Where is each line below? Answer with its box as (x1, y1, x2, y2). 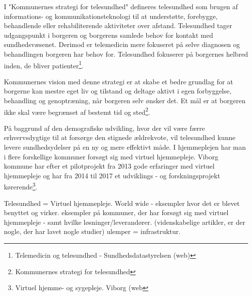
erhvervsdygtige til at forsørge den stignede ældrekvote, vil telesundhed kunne (4, 132, 236, 142)
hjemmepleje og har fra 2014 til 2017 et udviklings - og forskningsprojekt (4, 170, 220, 180)
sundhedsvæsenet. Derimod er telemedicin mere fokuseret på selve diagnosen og (4, 39, 240, 49)
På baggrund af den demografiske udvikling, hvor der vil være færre (4, 123, 205, 133)
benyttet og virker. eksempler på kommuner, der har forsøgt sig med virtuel (4, 207, 229, 218)
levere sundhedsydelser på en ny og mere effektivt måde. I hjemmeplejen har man (4, 142, 246, 152)
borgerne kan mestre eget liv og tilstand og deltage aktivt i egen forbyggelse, (4, 86, 232, 96)
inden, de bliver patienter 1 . (4, 59, 84, 70)
